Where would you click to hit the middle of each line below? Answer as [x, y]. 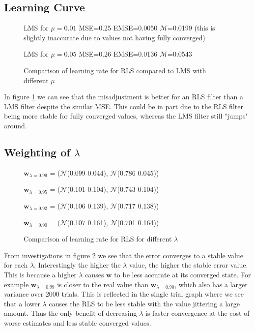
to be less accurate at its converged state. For [183, 274]
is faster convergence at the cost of [197, 313]
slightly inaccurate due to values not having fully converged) [114, 37]
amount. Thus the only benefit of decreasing [71, 313]
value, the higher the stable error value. [188, 265]
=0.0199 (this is [191, 28]
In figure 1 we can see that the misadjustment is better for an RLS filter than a [124, 97]
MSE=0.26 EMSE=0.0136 [118, 54]
